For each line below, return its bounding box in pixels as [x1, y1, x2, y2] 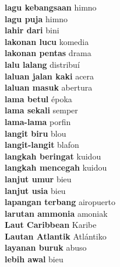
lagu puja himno [5, 12, 68, 25]
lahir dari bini [5, 24, 59, 36]
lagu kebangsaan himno [5, 1, 97, 13]
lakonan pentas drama [5, 47, 91, 59]
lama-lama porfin [5, 115, 71, 127]
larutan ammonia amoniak [5, 207, 108, 219]
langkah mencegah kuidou [5, 161, 107, 174]
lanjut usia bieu [5, 184, 66, 196]
